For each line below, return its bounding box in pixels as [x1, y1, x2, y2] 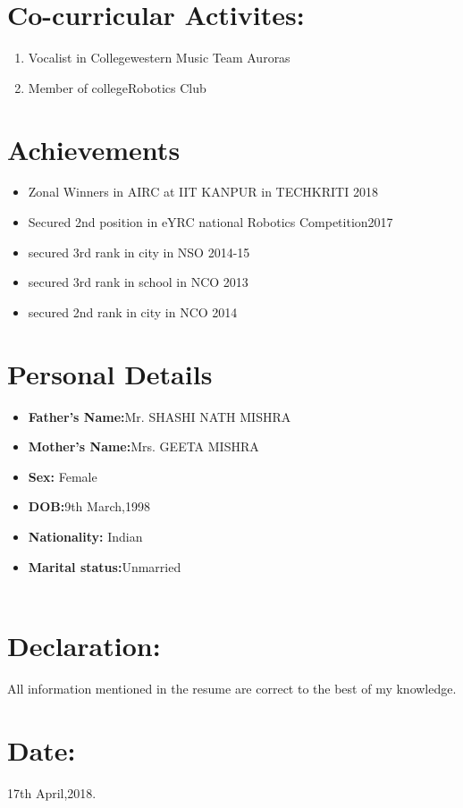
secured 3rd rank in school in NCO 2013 [28, 273, 248, 291]
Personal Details [7, 355, 213, 391]
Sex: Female [28, 467, 97, 485]
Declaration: [7, 627, 161, 663]
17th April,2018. [7, 783, 97, 802]
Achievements [7, 130, 181, 167]
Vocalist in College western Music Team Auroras [28, 48, 290, 67]
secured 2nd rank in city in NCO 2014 [28, 302, 238, 321]
